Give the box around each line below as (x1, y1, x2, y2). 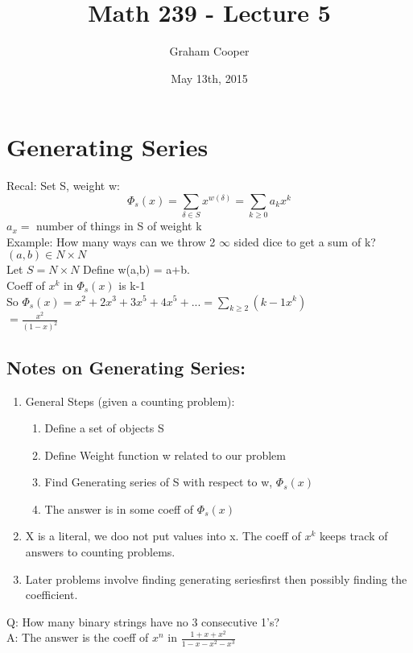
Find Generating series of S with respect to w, (44, 473, 273, 490)
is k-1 (118, 276, 146, 293)
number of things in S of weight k (36, 217, 202, 234)
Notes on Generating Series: (6, 354, 246, 379)
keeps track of (320, 527, 388, 544)
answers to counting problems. (25, 543, 176, 560)
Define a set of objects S (44, 419, 164, 436)
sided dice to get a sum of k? (233, 233, 376, 250)
